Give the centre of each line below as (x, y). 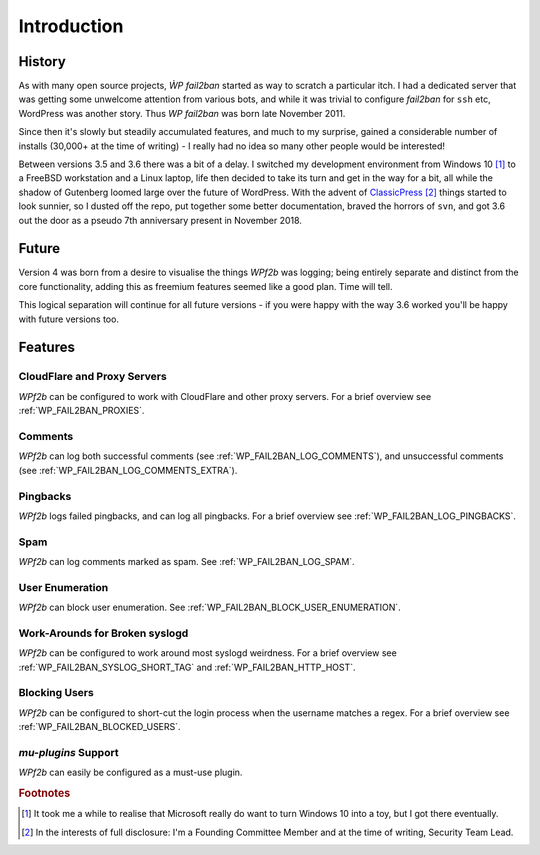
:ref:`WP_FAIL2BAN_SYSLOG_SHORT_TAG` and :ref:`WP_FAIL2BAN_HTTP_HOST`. (187, 667)
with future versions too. (69, 319)
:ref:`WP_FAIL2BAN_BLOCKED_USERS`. (99, 727)
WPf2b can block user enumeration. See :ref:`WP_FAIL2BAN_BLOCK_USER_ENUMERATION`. (210, 607)
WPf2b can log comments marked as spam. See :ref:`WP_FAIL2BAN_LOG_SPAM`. (186, 562)
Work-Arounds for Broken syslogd (103, 633)
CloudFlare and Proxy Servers (92, 377)
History (42, 61)
